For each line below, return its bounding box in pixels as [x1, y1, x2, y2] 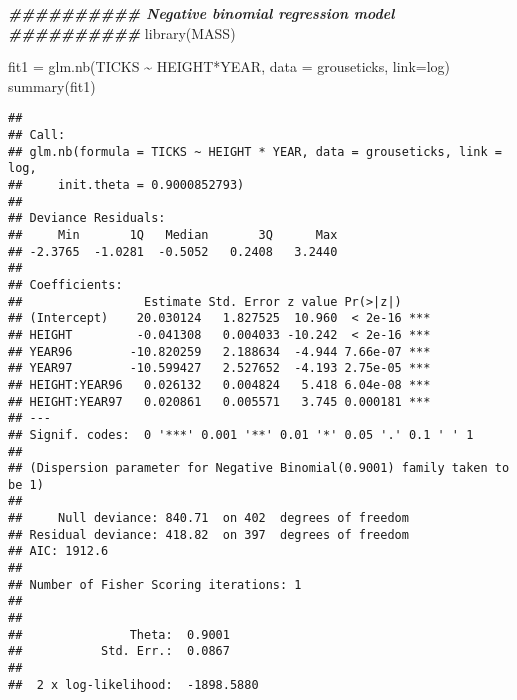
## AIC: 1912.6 [8, 544, 109, 559]
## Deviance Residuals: [8, 211, 166, 226]
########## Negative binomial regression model [8, 3, 395, 23]
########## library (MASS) [8, 22, 236, 43]
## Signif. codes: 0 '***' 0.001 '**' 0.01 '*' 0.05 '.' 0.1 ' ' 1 [8, 427, 474, 442]
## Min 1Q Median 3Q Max [8, 227, 338, 242]
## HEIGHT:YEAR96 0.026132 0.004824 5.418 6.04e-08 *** [8, 377, 431, 392]
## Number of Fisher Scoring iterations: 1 [8, 577, 302, 592]
